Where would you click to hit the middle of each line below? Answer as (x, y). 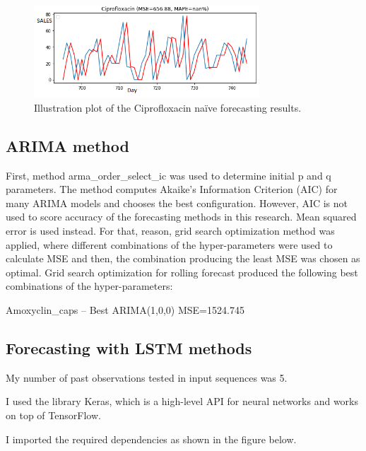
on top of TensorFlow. (53, 415)
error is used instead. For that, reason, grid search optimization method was (170, 231)
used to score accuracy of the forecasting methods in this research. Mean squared (181, 217)
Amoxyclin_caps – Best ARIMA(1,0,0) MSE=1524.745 (125, 310)
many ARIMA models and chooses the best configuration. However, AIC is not (177, 203)
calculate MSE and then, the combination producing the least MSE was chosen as (183, 258)
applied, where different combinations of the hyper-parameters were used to (169, 244)
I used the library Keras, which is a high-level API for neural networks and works (182, 401)
